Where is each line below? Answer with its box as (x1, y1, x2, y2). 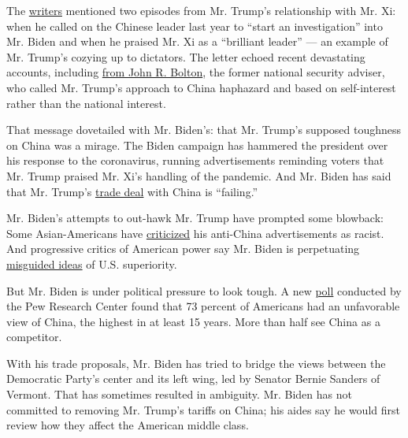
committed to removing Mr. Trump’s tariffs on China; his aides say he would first (6, 401, 400, 418)
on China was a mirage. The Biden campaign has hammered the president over (6, 136, 388, 153)
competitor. (6, 328, 62, 345)
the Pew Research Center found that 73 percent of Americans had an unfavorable (6, 298, 400, 314)
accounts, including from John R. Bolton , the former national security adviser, (6, 64, 385, 80)
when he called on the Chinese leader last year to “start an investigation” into (6, 17, 383, 34)
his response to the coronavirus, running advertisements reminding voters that (6, 152, 384, 169)
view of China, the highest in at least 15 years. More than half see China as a (6, 313, 380, 329)
